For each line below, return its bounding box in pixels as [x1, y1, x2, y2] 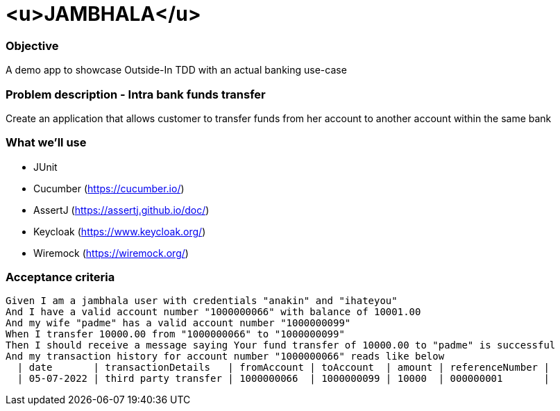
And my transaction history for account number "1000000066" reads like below [6, 351, 445, 362]
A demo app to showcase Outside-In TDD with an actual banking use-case [6, 64, 347, 76]
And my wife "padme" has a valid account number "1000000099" [6, 317, 351, 329]
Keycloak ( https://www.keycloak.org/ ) [33, 225, 206, 237]
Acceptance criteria [6, 270, 115, 284]
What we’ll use [6, 135, 87, 150]
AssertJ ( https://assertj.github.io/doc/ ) [33, 203, 210, 216]
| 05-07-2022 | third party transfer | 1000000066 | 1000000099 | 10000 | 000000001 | [17, 373, 550, 385]
